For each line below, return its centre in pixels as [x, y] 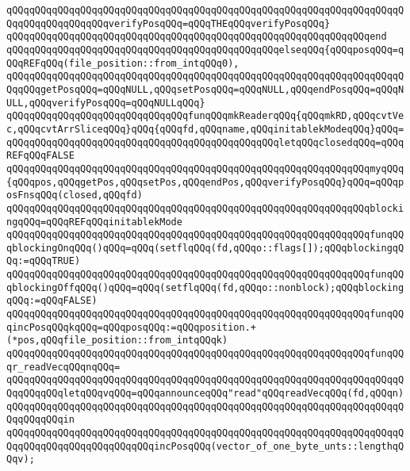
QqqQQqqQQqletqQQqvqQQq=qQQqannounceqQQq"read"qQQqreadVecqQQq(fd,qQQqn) [205, 394]
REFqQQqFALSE [40, 156]
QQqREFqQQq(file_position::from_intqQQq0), [123, 63]
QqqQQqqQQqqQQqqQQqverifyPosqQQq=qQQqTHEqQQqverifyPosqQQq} [169, 23]
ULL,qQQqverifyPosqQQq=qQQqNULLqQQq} [106, 103]
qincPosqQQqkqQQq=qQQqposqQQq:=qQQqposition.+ [131, 327]
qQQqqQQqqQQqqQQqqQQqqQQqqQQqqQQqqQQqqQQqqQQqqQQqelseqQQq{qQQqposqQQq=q [205, 50]
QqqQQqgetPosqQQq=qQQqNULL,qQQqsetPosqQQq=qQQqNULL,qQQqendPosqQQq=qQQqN [205, 89]
